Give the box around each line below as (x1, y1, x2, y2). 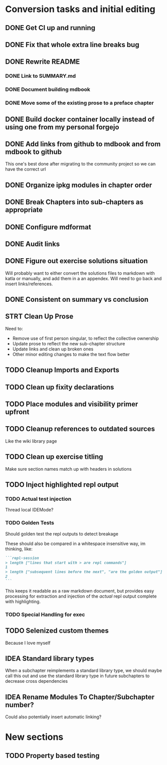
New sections (5, 731, 64, 743)
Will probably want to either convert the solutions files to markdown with (5, 270, 155, 276)
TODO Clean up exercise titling (5, 453, 103, 461)
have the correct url (5, 166, 46, 172)
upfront (5, 408, 30, 417)
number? (5, 700, 34, 709)
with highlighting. (5, 598, 41, 605)
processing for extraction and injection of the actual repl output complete (5, 593, 157, 599)
